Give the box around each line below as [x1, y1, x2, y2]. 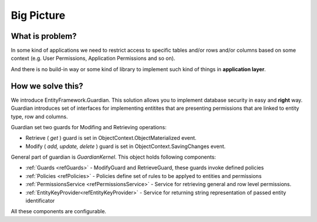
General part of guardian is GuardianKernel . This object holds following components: [11, 153, 217, 161]
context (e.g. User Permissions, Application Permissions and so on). [11, 55, 176, 62]
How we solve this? [11, 81, 83, 91]
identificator [25, 197, 55, 204]
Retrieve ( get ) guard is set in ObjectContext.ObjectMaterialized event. [25, 134, 197, 142]
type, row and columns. [11, 113, 68, 120]
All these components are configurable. [11, 208, 107, 215]
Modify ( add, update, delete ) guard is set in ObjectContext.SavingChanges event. [25, 143, 226, 150]
